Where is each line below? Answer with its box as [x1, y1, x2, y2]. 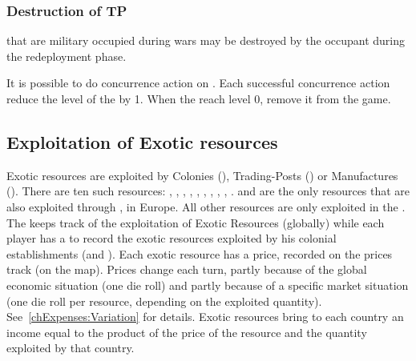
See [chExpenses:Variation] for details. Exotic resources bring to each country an [6, 308, 404, 325]
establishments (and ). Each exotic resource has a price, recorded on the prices [6, 245, 393, 262]
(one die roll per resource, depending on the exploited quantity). [6, 292, 322, 309]
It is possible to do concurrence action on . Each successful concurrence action [6, 74, 390, 91]
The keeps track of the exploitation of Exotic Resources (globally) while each [6, 214, 385, 231]
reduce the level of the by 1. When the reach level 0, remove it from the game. [6, 90, 391, 106]
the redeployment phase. [6, 47, 127, 64]
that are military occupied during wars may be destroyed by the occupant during [6, 32, 406, 49]
